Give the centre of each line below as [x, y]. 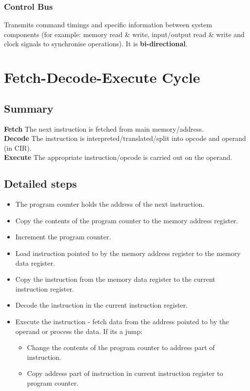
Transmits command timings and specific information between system [108, 25]
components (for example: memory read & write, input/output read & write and [124, 34]
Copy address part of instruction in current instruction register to [125, 373]
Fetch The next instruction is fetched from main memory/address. [104, 128]
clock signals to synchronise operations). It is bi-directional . [96, 44]
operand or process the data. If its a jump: [79, 331]
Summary [29, 108]
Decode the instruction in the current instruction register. [102, 305]
